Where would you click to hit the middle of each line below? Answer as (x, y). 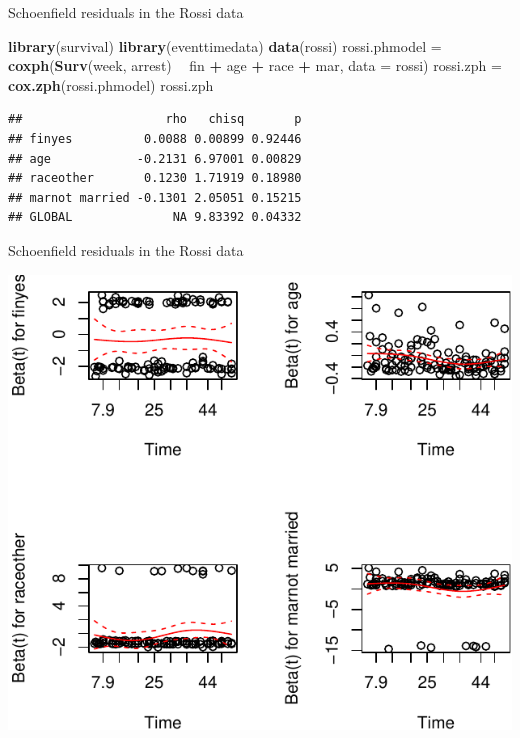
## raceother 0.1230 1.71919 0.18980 (155, 178)
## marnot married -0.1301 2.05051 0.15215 (155, 197)
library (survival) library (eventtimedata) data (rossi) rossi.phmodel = (225, 45)
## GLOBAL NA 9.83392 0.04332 (155, 217)
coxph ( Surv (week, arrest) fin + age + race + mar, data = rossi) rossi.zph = (255, 65)
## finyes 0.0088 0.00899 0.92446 (155, 138)
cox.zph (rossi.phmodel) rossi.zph (111, 84)
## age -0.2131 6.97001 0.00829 (155, 158)
